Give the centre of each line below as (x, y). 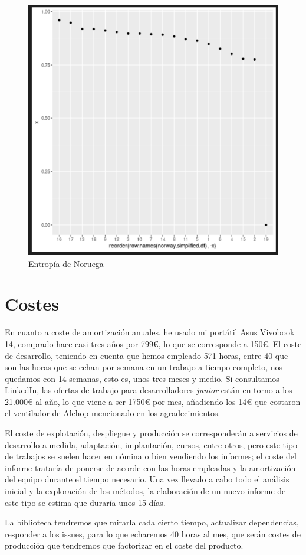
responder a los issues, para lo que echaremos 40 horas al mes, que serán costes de (153, 533)
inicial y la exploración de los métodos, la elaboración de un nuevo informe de (145, 491)
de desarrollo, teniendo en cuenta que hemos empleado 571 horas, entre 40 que (147, 355)
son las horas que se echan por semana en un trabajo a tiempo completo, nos (144, 367)
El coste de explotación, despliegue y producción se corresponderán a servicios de (151, 433)
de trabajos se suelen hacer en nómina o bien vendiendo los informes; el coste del (151, 456)
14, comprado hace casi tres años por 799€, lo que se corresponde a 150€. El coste (153, 343)
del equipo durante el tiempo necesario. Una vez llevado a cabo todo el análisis (147, 479)
